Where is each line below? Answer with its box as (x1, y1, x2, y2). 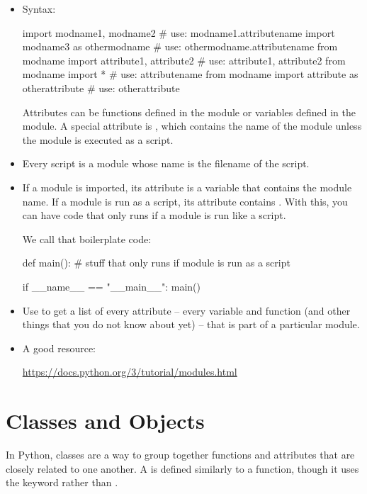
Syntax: (22, 1, 56, 16)
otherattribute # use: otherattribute (22, 80, 180, 95)
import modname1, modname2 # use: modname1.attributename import (22, 25, 335, 40)
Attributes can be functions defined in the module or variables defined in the (22, 104, 356, 119)
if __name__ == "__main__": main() (22, 279, 201, 293)
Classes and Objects (6, 406, 205, 435)
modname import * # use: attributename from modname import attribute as (22, 67, 358, 82)
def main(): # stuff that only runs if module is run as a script (22, 255, 290, 270)
